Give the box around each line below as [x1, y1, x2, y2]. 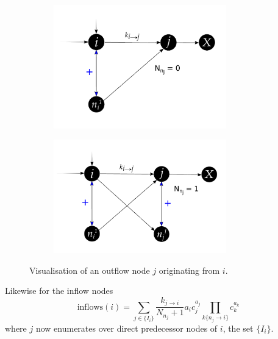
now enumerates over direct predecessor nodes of [35, 321, 218, 334]
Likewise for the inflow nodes [5, 284, 113, 297]
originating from [159, 263, 220, 276]
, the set [223, 321, 254, 334]
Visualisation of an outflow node [29, 263, 150, 276]
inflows [77, 302, 104, 312]
